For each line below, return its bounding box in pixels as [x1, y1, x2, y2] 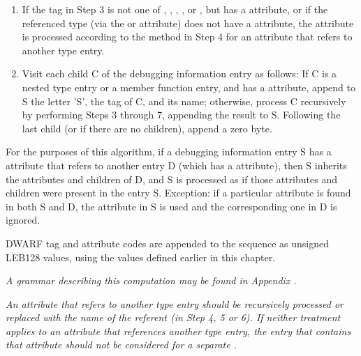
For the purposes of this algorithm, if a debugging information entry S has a [6, 144, 332, 159]
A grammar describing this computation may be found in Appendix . [6, 273, 297, 288]
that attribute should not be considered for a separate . [6, 337, 237, 352]
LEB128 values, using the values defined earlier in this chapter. [6, 249, 276, 264]
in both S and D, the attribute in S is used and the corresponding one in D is [6, 199, 337, 213]
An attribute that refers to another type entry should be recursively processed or [6, 296, 344, 311]
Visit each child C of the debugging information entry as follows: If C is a [22, 66, 337, 81]
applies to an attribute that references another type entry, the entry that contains [6, 323, 351, 338]
